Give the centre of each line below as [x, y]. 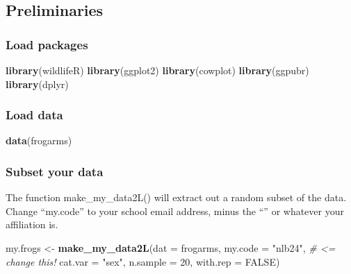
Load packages [47, 44]
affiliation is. [32, 224]
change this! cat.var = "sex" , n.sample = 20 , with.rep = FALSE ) [143, 261]
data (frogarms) [39, 140]
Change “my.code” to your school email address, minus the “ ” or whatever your [175, 211]
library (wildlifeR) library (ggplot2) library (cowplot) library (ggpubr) [157, 70]
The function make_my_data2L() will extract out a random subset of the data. [176, 197]
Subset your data [55, 171]
